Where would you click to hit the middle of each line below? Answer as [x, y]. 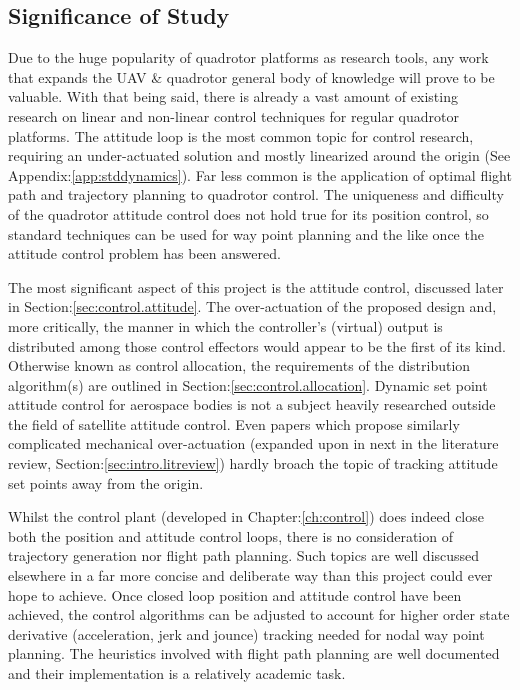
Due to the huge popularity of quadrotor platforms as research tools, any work [248, 57]
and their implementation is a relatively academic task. [177, 673]
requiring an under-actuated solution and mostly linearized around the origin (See [259, 155]
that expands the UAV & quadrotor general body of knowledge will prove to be [251, 76]
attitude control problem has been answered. [144, 253]
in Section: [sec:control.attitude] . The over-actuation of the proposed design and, [252, 306]
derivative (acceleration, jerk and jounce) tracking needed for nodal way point [246, 633]
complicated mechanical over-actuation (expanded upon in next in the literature [253, 443]
